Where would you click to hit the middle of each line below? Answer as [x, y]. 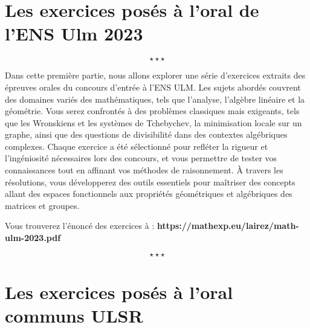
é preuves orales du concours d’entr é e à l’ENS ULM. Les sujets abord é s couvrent [153, 87]
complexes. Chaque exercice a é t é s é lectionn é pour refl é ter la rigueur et [137, 146]
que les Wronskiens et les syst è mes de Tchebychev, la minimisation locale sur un [153, 122]
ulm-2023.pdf [33, 238]
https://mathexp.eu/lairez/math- [228, 226]
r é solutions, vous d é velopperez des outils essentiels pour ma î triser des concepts [150, 182]
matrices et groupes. [42, 205]
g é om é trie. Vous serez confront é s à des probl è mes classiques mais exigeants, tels [152, 111]
